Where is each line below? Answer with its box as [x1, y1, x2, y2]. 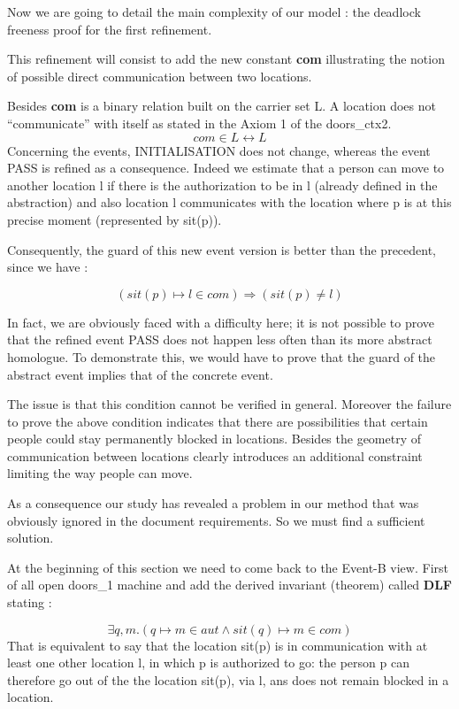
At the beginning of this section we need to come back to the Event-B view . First [7, 558, 448, 576]
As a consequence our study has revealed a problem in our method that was [7, 494, 419, 512]
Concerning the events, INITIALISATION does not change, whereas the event [7, 141, 431, 159]
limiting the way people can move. [7, 464, 193, 482]
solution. [7, 528, 54, 547]
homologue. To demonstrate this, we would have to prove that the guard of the [7, 347, 436, 366]
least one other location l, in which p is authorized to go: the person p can [7, 653, 409, 672]
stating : [7, 593, 52, 612]
